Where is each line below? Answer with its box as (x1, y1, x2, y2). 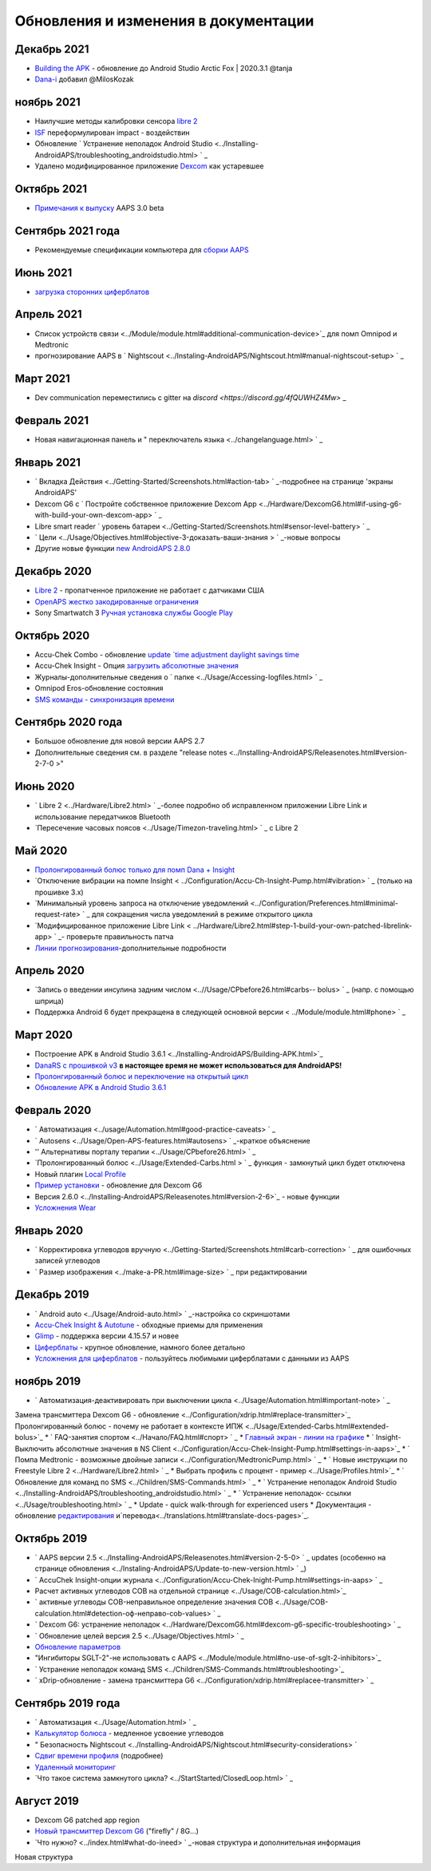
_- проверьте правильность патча (57, 932, 174, 941)
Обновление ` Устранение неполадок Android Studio (34, 139, 213, 149)
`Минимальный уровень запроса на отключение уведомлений (34, 898, 249, 908)
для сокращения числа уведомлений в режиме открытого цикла (92, 910, 313, 919)
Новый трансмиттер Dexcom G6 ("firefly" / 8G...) (34, 1826, 200, 1836)
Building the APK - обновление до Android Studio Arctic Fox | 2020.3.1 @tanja (34, 64, 293, 73)
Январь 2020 (14, 1223, 84, 1237)
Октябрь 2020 (14, 628, 90, 642)
